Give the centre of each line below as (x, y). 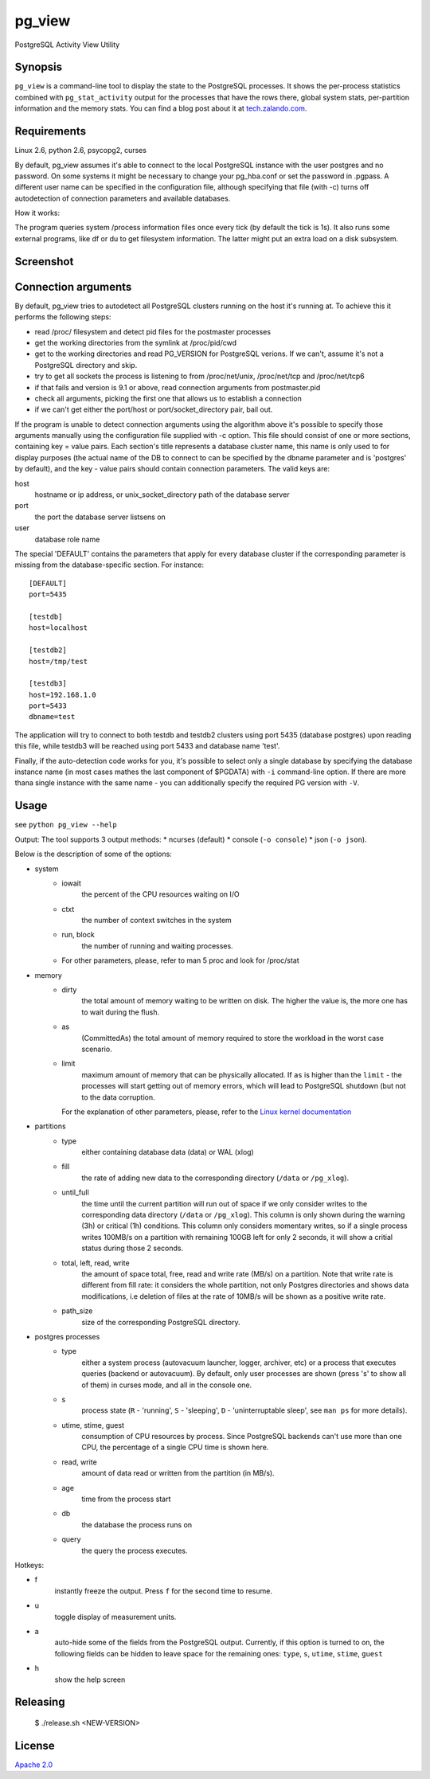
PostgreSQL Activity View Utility (67, 45)
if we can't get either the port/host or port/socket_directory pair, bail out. (154, 409)
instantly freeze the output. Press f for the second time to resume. (163, 1591)
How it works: (37, 213)
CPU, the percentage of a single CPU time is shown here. (175, 1447)
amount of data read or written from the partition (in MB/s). (178, 1473)
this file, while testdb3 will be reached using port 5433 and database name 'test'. (147, 746)
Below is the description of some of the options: (94, 854)
